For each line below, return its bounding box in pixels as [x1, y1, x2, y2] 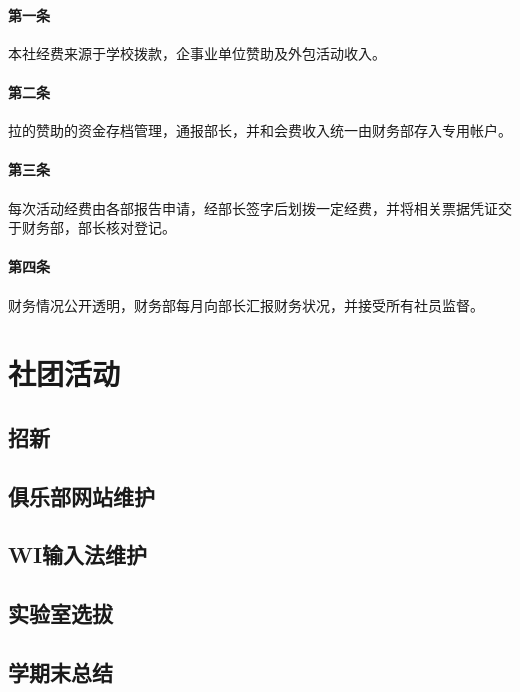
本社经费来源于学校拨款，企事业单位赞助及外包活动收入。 [8, 42, 386, 63]
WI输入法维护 [8, 539, 148, 570]
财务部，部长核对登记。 [21, 217, 176, 238]
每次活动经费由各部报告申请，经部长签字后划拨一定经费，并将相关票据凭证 [8, 197, 498, 218]
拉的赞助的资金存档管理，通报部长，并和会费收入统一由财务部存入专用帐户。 [8, 120, 512, 141]
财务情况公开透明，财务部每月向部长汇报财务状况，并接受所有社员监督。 [8, 294, 484, 315]
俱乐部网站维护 [8, 480, 155, 511]
